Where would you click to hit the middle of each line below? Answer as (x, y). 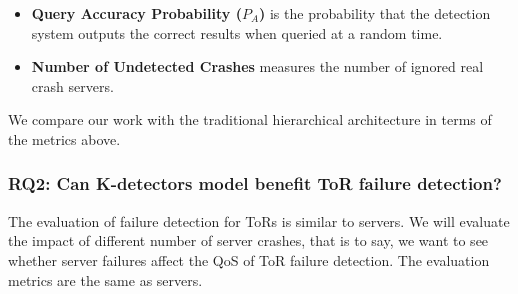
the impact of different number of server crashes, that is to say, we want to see (248, 240)
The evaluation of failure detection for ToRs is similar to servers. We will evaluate (259, 220)
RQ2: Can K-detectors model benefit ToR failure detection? (255, 183)
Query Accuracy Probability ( (136, 13)
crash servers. (72, 85)
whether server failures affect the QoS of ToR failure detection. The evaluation (249, 259)
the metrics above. (64, 138)
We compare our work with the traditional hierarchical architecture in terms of (250, 119)
